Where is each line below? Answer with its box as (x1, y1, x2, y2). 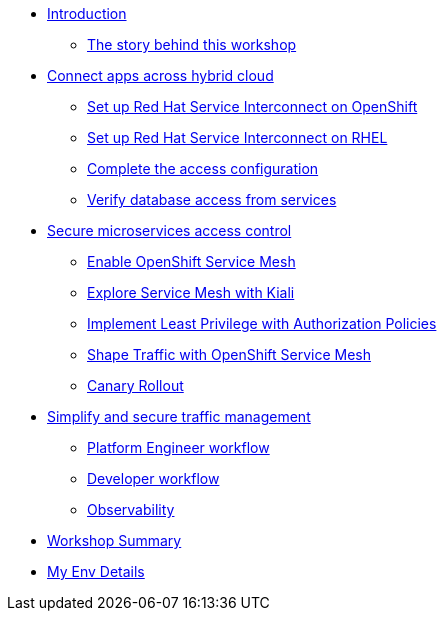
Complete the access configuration (87, 160, 319, 177)
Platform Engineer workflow (87, 439, 270, 456)
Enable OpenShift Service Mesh (87, 253, 296, 270)
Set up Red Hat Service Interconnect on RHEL (87, 129, 388, 146)
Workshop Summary (47, 532, 182, 549)
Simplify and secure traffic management (47, 408, 311, 425)
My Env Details (47, 563, 145, 580)
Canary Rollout (87, 377, 184, 394)
